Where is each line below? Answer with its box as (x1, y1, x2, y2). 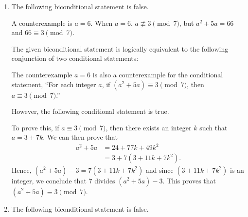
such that (199, 122, 228, 132)
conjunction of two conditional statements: (11, 53, 139, 63)
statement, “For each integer (11, 79, 96, 89)
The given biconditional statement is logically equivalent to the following (11, 43, 229, 54)
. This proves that (162, 175, 216, 185)
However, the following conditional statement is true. (11, 106, 169, 116)
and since (145, 164, 174, 175)
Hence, (11, 164, 32, 175)
